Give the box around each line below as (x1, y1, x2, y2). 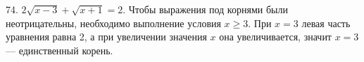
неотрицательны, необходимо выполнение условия (6, 15, 221, 30)
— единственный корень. (6, 42, 113, 57)
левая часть (301, 15, 351, 30)
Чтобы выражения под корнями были (128, 2, 288, 16)
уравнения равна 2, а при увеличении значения (6, 29, 207, 44)
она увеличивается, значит (219, 29, 332, 44)
